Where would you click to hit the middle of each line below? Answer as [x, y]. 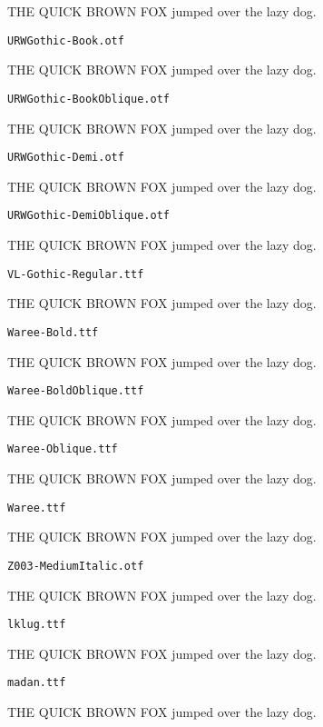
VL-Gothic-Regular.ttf [76, 274]
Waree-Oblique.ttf [63, 449]
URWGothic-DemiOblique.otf [88, 216]
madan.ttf [37, 683]
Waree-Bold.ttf [53, 332]
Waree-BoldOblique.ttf [76, 391]
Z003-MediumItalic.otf [76, 566]
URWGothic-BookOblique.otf [88, 99]
